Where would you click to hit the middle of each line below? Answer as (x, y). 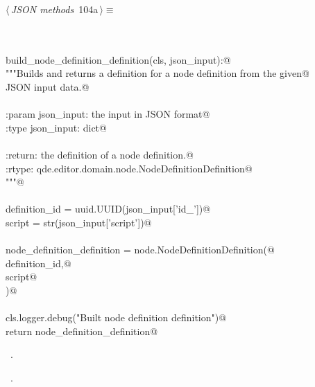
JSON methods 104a (54, 9)
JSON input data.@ (48, 86)
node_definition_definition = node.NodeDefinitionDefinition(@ (140, 250)
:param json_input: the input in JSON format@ (108, 114)
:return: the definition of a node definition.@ (100, 154)
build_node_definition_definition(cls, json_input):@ (118, 59)
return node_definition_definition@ (82, 331)
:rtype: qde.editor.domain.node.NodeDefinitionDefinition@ (129, 168)
